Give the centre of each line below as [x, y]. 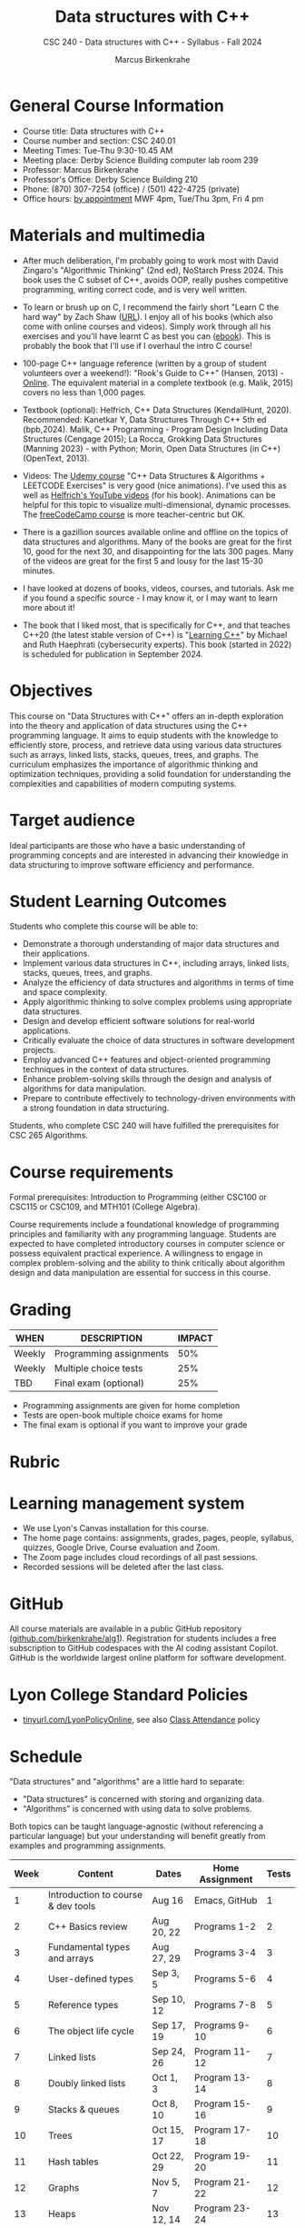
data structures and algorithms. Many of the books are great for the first [157, 542]
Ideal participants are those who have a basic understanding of [128, 845]
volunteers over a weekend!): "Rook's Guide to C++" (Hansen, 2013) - [153, 373]
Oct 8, [165, 2104]
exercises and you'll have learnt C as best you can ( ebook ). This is [147, 336]
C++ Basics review [89, 1926]
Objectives [51, 690]
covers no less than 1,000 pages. [84, 392]
